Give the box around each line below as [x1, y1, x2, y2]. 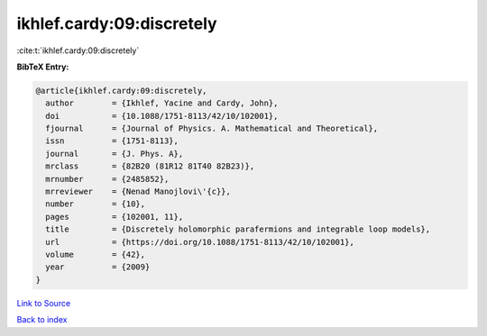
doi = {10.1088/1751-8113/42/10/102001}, [45, 111, 279, 121]
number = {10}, [45, 199, 146, 209]
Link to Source [16, 297, 71, 308]
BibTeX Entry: [16, 61, 69, 72]
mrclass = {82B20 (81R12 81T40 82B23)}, [45, 161, 255, 171]
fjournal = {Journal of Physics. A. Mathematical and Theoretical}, [45, 123, 379, 134]
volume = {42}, [45, 250, 146, 259]
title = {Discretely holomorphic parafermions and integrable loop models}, [45, 224, 431, 234]
